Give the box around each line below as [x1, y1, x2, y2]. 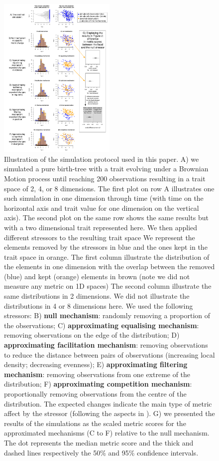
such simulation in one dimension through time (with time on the [4, 193, 204, 203]
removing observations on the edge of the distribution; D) [4, 330, 180, 340]
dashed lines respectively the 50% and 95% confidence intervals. [4, 447, 199, 458]
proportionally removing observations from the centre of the [4, 389, 187, 399]
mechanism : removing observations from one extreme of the [4, 369, 191, 379]
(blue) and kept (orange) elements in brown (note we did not [4, 271, 190, 281]
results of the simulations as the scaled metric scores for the [4, 418, 186, 428]
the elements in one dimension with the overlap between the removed [4, 261, 215, 272]
